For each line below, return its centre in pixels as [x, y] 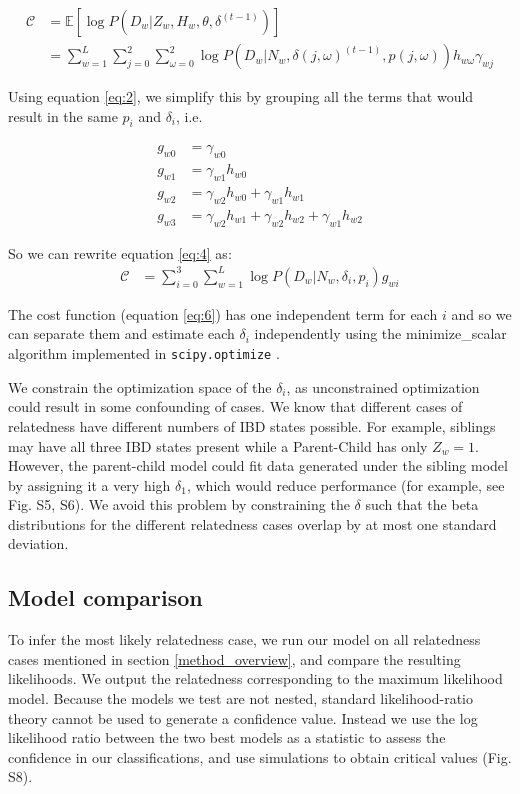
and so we [481, 313]
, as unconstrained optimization [383, 386]
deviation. [38, 543]
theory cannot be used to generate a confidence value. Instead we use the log [243, 717]
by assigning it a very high [89, 484]
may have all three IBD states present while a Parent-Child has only [218, 445]
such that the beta [422, 504]
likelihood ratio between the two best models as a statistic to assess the [227, 737]
